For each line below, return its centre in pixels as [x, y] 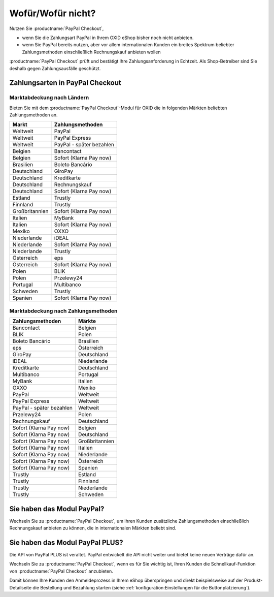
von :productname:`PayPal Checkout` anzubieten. [61, 571]
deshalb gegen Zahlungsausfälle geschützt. [55, 68]
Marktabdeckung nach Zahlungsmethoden [63, 311]
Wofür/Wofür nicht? [53, 13]
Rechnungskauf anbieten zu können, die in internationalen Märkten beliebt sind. [93, 528]
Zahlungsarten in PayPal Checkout [65, 83]
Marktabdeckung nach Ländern [49, 98]
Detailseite [21, 587]
